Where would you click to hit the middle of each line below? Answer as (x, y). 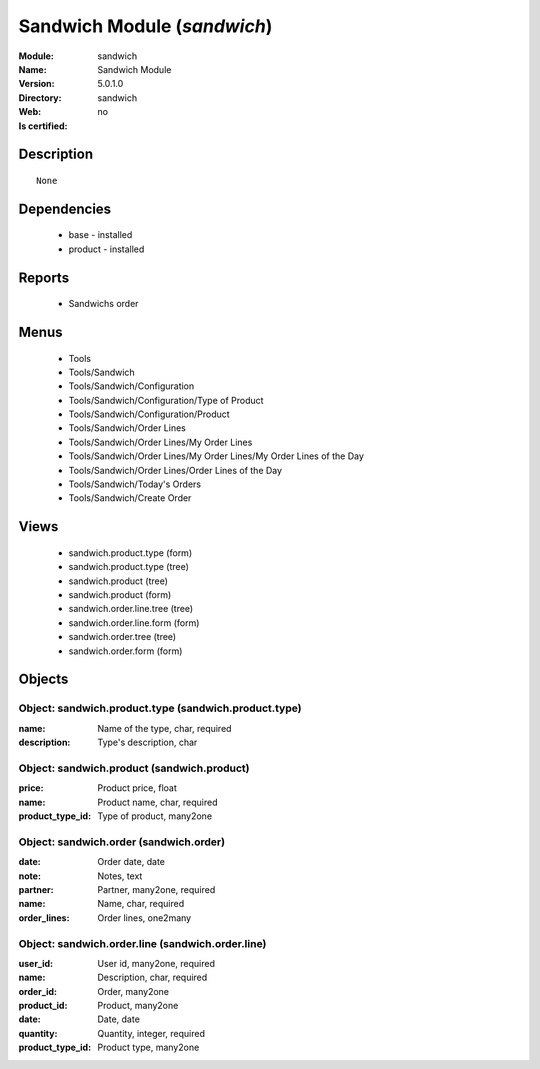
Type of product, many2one (155, 816)
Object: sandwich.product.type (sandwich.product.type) (160, 708)
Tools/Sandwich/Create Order (130, 498)
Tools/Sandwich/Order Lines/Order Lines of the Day (175, 470)
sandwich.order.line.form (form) (134, 622)
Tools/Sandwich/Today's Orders (135, 484)
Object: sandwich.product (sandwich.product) (134, 768)
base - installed (100, 235)
